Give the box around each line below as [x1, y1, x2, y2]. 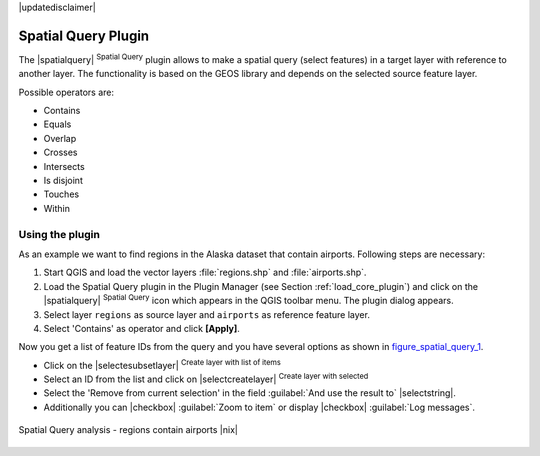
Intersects [43, 160, 85, 172]
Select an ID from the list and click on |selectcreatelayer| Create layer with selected [43, 371, 369, 385]
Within [43, 202, 70, 214]
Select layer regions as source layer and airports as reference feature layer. [43, 308, 370, 320]
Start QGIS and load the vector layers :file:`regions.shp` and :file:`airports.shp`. [43, 266, 367, 279]
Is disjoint [43, 175, 84, 187]
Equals [43, 118, 72, 130]
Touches [43, 188, 80, 200]
